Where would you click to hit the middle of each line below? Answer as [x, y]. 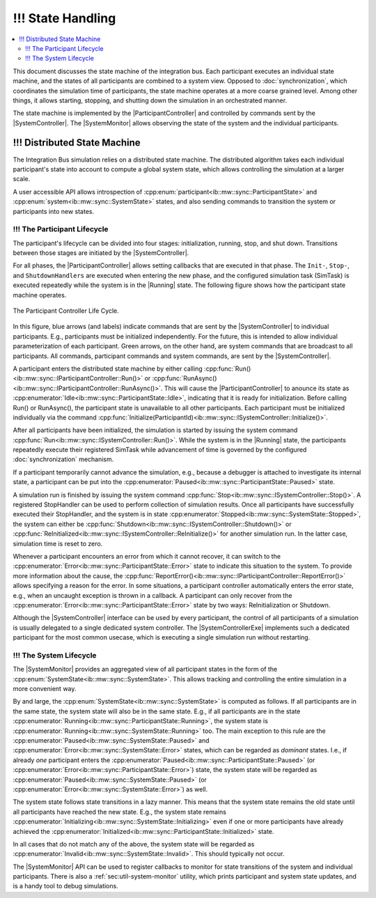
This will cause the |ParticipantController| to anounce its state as [257, 388]
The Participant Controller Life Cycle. [66, 311]
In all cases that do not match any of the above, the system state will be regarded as [134, 844]
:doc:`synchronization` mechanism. [63, 459]
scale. [22, 179]
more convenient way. [45, 689]
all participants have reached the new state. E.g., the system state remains [119, 812]
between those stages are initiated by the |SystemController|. [101, 253]
